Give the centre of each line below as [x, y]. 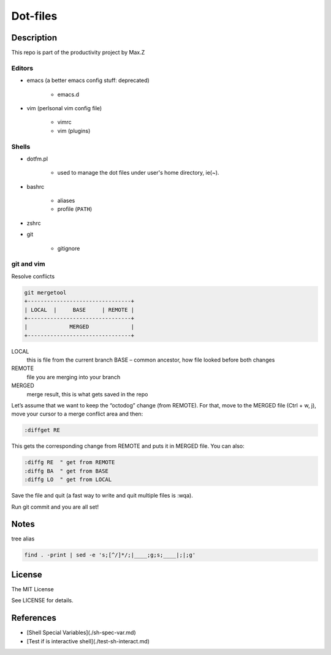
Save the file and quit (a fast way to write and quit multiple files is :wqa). [102, 496]
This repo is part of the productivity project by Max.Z [78, 53]
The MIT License [33, 589]
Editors [22, 68]
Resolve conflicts [33, 276]
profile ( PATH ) [75, 209]
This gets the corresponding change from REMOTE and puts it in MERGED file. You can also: [128, 446]
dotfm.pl [37, 159]
